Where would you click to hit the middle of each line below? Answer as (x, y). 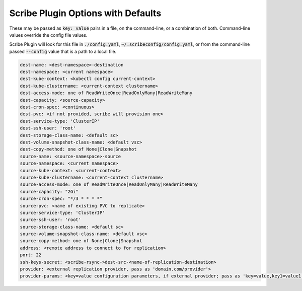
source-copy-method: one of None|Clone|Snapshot (81, 241)
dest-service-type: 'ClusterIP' (60, 121)
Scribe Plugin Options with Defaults (85, 13)
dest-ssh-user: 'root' (48, 128)
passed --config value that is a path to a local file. (63, 51)
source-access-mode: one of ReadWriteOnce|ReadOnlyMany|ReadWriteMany (109, 185)
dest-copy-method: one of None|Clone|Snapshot (78, 149)
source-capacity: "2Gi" (49, 192)
